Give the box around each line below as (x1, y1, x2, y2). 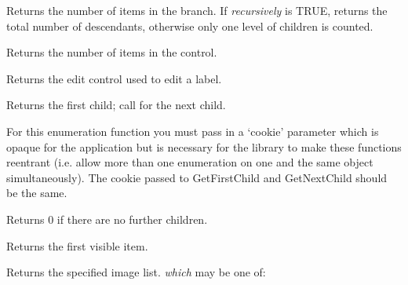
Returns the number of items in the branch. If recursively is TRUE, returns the (6, 2, 388, 18)
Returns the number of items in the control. (6, 44, 217, 60)
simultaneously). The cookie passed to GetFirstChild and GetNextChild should (6, 169, 388, 185)
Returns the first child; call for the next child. (6, 97, 226, 113)
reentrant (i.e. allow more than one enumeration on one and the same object (6, 154, 373, 170)
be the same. (6, 185, 67, 201)
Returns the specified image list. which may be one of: (6, 264, 266, 280)
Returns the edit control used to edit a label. (6, 70, 222, 86)
